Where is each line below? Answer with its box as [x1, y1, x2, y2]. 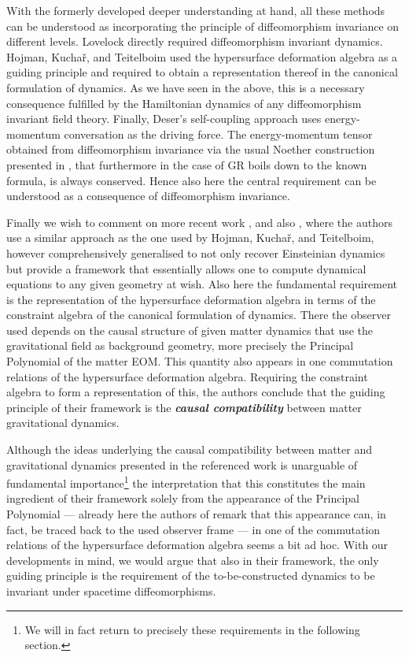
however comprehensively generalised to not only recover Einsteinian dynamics [6, 244, 385, 261]
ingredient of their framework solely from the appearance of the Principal [6, 490, 359, 507]
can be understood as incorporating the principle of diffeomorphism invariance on [6, 17, 400, 34]
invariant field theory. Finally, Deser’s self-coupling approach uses [6, 110, 322, 127]
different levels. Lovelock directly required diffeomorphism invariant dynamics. [6, 33, 383, 50]
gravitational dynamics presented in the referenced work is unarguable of [6, 456, 358, 473]
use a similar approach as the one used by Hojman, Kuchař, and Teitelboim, [6, 229, 374, 246]
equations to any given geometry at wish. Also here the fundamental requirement [6, 276, 397, 292]
